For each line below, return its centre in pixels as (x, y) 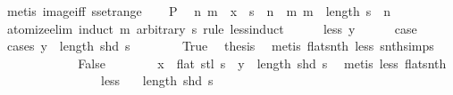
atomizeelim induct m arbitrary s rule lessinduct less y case (212, 28)
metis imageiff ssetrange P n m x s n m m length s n (199, 11)
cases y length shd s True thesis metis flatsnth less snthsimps (220, 46)
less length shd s (157, 80)
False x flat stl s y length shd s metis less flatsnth (262, 63)
